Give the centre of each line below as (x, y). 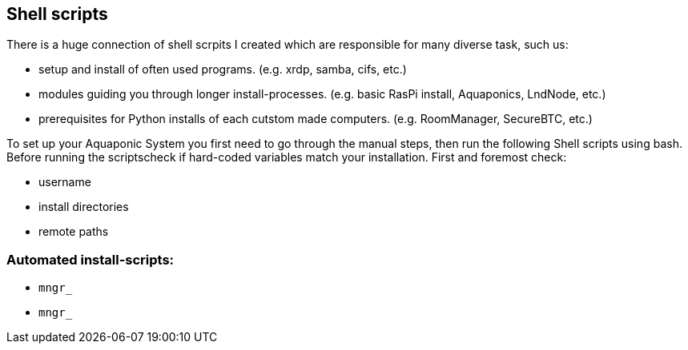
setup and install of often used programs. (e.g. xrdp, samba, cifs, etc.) (223, 70)
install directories (84, 207)
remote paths (74, 232)
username (65, 182)
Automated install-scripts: (91, 259)
